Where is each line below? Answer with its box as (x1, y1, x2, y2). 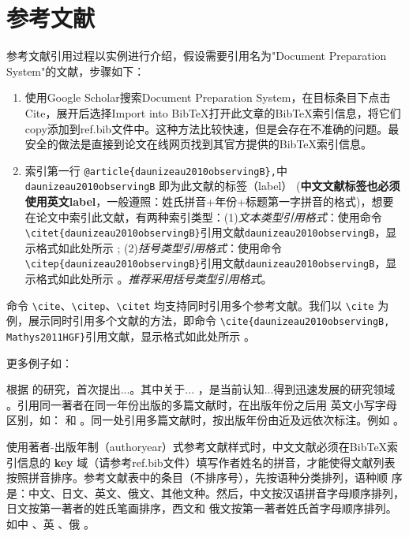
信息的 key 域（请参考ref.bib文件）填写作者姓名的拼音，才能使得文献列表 (17, 453, 396, 470)
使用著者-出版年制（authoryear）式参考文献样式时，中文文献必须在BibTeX (6, 438, 388, 455)
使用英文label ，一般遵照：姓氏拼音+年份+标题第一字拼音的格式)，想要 (24, 193, 394, 209)
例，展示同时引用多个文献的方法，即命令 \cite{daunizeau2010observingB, (6, 312, 390, 329)
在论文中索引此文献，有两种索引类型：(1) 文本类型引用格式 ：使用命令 (24, 208, 382, 225)
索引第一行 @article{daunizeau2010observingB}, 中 (24, 162, 287, 178)
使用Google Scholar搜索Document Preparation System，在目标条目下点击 (24, 89, 391, 106)
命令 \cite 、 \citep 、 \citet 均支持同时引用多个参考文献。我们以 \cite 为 (6, 296, 389, 313)
